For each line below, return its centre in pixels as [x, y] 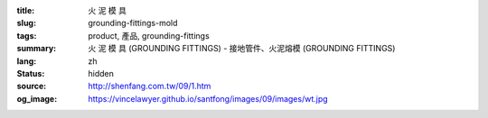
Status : [31, 73]
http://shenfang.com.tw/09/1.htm [150, 86]
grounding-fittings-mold [133, 23]
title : [26, 10]
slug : [26, 23]
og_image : [37, 98]
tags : [27, 35]
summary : [37, 49]
